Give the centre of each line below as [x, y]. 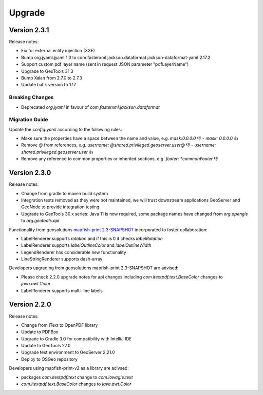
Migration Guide [28, 119]
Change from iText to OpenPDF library [60, 325]
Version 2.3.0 [30, 173]
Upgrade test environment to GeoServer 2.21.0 [68, 352]
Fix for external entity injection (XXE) [58, 51]
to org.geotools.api [40, 221]
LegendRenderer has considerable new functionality [74, 252]
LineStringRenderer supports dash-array [62, 259]
